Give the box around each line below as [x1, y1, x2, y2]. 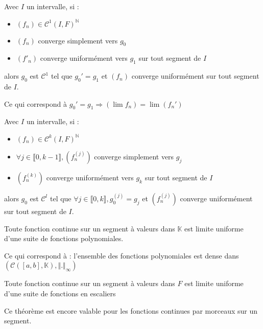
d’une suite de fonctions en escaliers [4, 288, 116, 298]
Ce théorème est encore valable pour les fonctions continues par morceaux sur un [4, 305, 258, 316]
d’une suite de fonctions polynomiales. [4, 233, 124, 244]
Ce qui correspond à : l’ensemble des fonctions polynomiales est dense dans [4, 250, 239, 261]
